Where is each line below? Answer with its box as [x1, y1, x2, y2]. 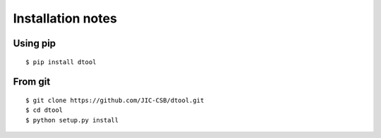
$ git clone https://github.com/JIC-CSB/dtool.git [25, 96, 205, 104]
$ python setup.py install [25, 116, 119, 124]
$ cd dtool [25, 106, 64, 114]
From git [13, 76, 51, 88]
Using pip [13, 37, 56, 49]
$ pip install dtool [25, 58, 97, 66]
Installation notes [13, 11, 118, 26]
